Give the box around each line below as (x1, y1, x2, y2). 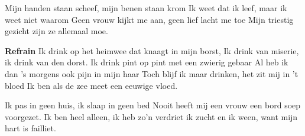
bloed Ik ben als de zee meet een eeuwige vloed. (5, 79, 178, 91)
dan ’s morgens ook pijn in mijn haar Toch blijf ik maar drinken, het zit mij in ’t (5, 67, 298, 79)
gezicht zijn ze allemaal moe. (5, 25, 108, 37)
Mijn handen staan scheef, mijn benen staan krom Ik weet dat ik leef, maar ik (5, 2, 287, 14)
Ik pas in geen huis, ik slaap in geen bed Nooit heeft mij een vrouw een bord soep (5, 99, 301, 111)
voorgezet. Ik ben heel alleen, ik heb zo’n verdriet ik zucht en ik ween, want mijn (5, 110, 298, 122)
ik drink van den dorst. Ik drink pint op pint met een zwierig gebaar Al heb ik (5, 56, 288, 68)
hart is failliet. (5, 122, 56, 134)
